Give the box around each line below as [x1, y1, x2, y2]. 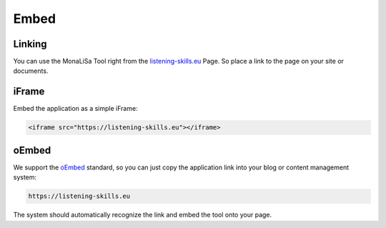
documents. [13, 66, 49, 75]
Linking [13, 38, 47, 50]
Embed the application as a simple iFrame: [13, 104, 139, 113]
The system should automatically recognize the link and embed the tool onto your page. [13, 211, 272, 219]
